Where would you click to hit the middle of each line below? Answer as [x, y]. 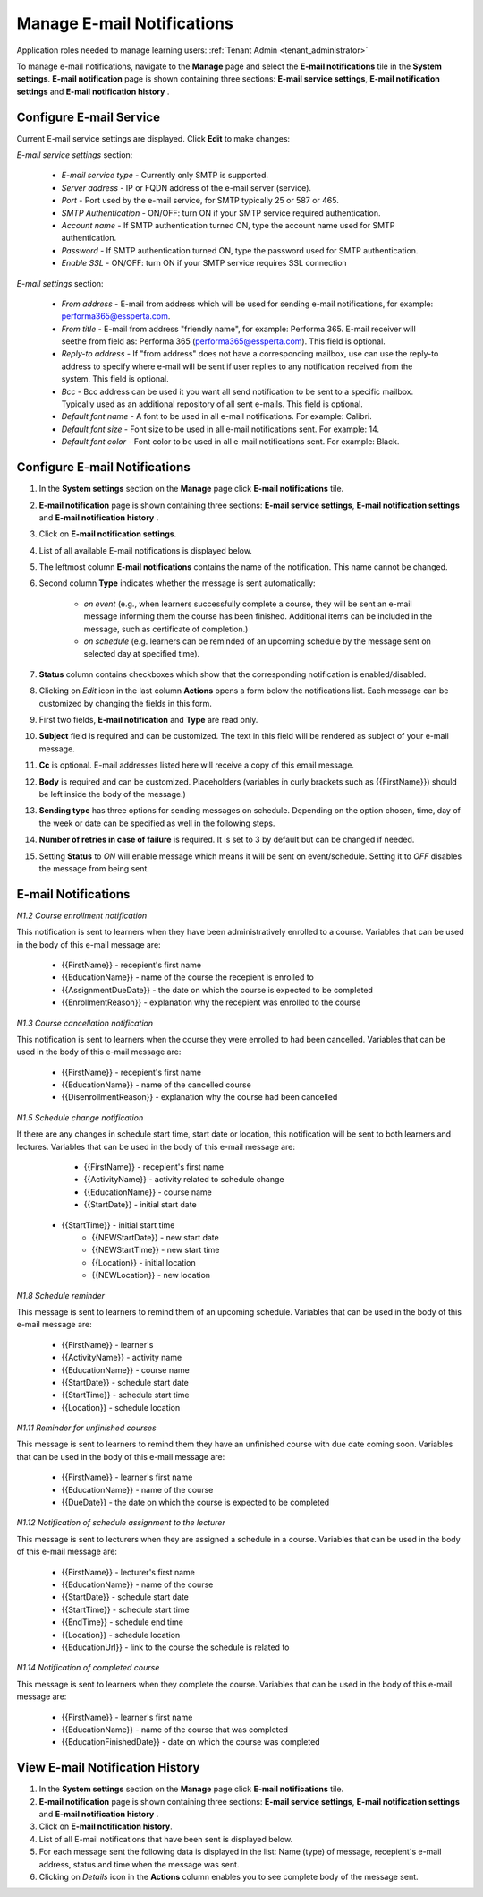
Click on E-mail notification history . [106, 1826]
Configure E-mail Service [89, 117]
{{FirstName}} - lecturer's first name [128, 1572]
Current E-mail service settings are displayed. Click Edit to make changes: [153, 138]
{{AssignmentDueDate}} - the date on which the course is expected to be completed [217, 990]
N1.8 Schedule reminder [61, 1295]
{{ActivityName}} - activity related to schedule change [184, 1180]
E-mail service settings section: [75, 155]
